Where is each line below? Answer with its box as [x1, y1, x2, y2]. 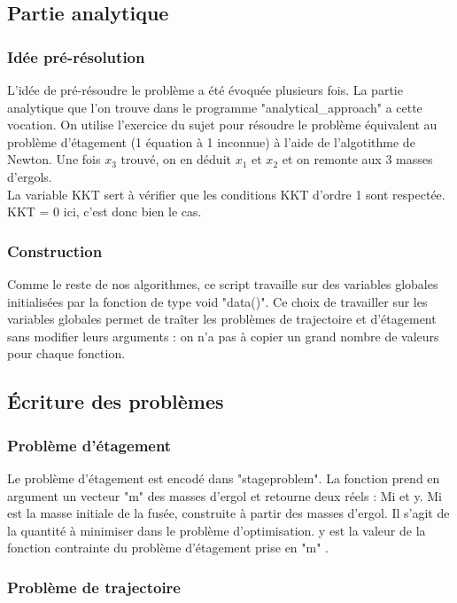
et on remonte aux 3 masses [282, 150, 433, 168]
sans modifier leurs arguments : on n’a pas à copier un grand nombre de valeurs [7, 326, 439, 345]
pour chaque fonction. [7, 344, 126, 363]
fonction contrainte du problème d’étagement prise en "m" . [7, 538, 329, 557]
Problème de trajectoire [7, 576, 181, 598]
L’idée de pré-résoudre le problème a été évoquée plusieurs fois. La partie [7, 81, 403, 98]
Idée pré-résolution [7, 45, 145, 67]
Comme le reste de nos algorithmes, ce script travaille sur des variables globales [7, 274, 438, 293]
